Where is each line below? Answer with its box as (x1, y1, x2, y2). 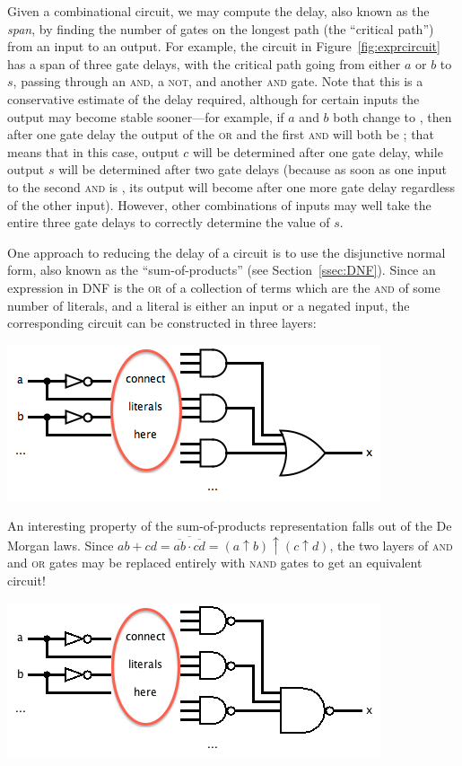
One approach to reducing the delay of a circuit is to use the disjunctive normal (7, 242, 446, 261)
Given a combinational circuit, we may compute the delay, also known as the (7, 2, 430, 20)
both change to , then (333, 107, 452, 126)
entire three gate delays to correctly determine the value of (7, 213, 330, 232)
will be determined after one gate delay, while (192, 142, 443, 161)
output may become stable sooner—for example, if (7, 107, 284, 126)
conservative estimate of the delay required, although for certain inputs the (7, 89, 420, 108)
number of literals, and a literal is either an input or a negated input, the (7, 295, 410, 314)
